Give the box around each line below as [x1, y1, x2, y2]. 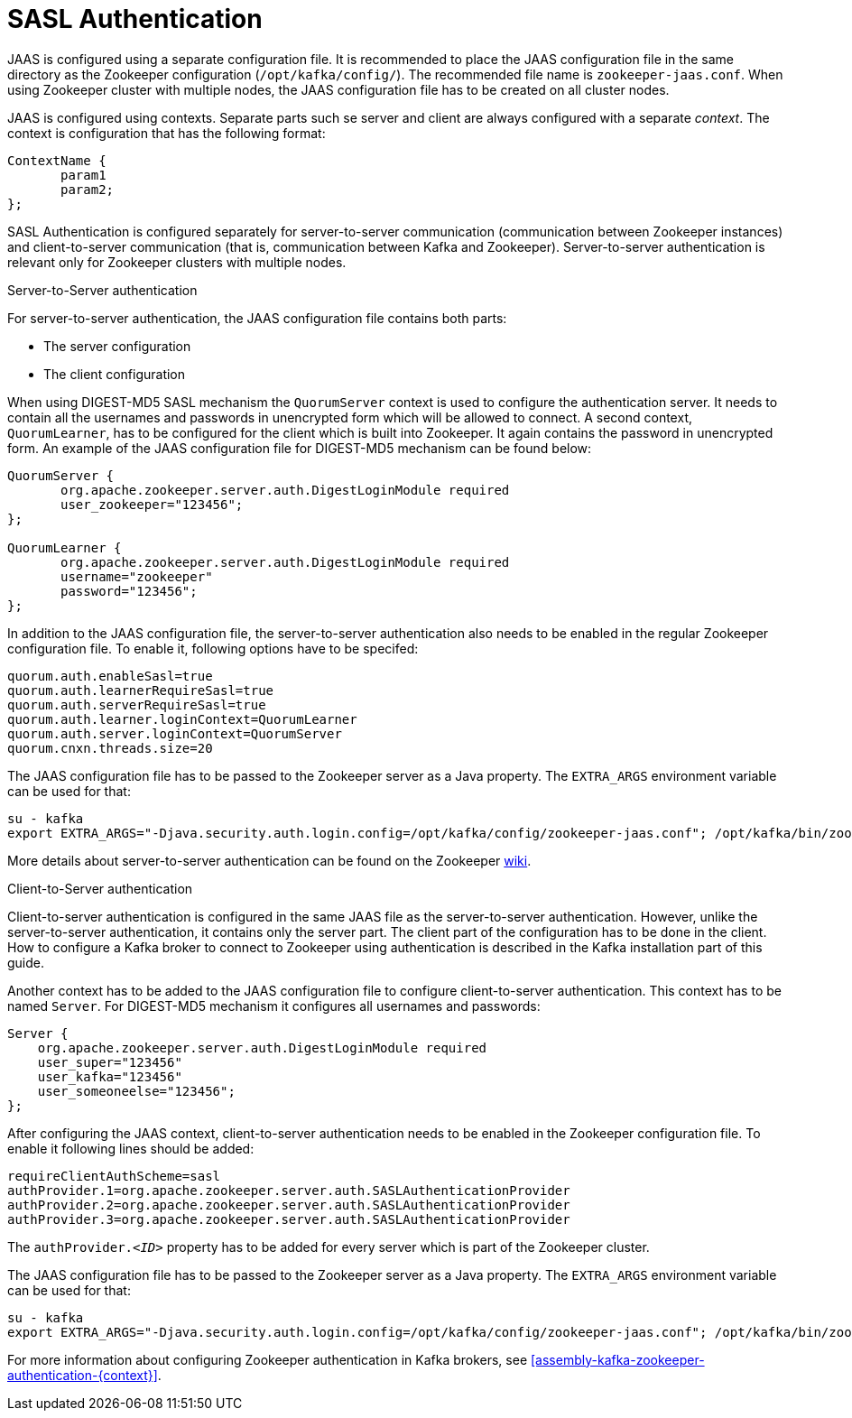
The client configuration [43, 366, 186, 382]
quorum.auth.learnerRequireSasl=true [7, 682, 274, 698]
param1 [60, 167, 106, 182]
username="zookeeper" [60, 569, 213, 584]
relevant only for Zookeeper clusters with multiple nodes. [7, 254, 347, 270]
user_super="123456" [37, 1054, 182, 1070]
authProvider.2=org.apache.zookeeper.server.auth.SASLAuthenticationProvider [7, 1197, 570, 1212]
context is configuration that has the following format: [7, 125, 326, 141]
